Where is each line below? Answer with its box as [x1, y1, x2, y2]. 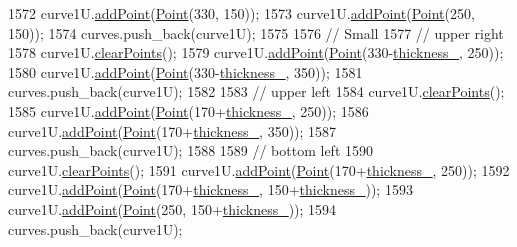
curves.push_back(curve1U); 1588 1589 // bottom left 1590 [8, 140, 374, 161]
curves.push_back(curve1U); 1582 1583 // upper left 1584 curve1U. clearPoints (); [8, 81, 505, 102]
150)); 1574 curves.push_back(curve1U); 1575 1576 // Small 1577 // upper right [8, 22, 504, 43]
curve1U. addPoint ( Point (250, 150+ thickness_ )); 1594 [8, 198, 337, 219]
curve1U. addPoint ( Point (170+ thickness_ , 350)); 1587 [8, 120, 337, 141]
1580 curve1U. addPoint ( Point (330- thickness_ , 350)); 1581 [8, 61, 363, 82]
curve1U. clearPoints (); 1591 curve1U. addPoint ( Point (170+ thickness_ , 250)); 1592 [8, 159, 510, 180]
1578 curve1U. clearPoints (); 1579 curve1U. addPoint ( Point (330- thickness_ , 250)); [8, 42, 504, 63]
